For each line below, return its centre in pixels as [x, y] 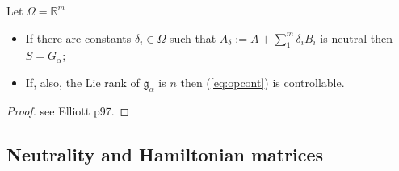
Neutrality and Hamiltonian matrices [165, 154]
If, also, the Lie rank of [82, 82]
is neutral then [356, 38]
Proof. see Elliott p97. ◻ [68, 110]
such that [193, 38]
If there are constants [78, 38]
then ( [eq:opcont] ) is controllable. [262, 82]
